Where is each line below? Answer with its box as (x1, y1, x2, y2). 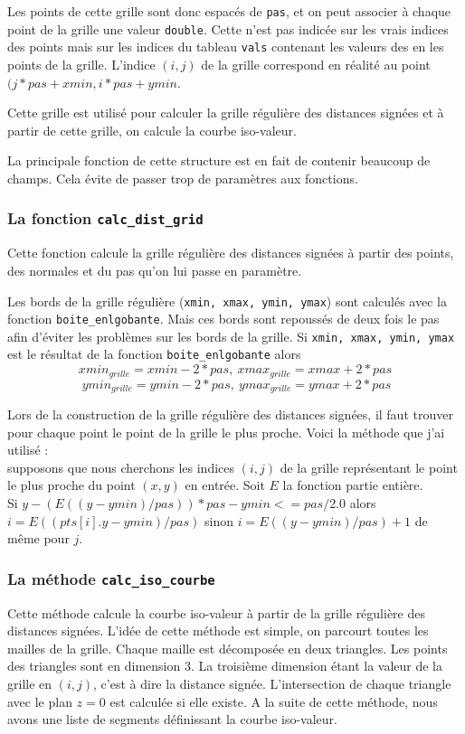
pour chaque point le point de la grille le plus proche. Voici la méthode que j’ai (7, 422, 445, 441)
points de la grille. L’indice (7, 54, 156, 73)
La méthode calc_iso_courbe (7, 567, 215, 589)
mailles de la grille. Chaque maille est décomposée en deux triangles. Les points (7, 638, 448, 657)
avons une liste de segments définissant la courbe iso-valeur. (7, 710, 337, 729)
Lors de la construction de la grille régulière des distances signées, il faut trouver (7, 405, 453, 424)
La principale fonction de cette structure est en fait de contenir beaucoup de (7, 151, 431, 170)
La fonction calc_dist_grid (7, 207, 204, 230)
